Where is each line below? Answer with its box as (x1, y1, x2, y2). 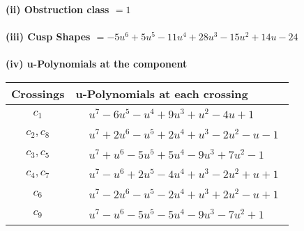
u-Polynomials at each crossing (75, 85, 248, 102)
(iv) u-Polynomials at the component (6, 56, 188, 71)
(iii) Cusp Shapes (6, 29, 91, 44)
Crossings (11, 85, 65, 102)
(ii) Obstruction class (6, 2, 109, 16)
